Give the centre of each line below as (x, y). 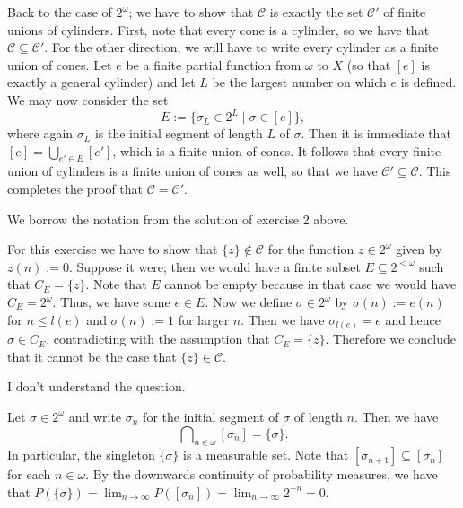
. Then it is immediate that (376, 133)
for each (29, 474)
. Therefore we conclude (390, 339)
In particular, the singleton (81, 455)
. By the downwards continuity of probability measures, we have (262, 474)
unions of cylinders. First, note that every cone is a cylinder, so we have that (218, 29)
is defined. (428, 82)
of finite (405, 12)
